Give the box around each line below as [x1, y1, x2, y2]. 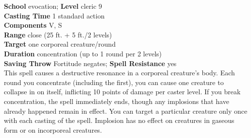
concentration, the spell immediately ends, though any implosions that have [4, 96, 229, 106]
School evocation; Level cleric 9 [4, 1, 102, 11]
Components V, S [4, 20, 62, 30]
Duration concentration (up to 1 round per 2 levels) [4, 48, 162, 58]
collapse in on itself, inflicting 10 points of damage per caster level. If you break [4, 86, 241, 97]
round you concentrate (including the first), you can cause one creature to [4, 77, 224, 87]
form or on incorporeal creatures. [4, 124, 102, 135]
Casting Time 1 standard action [4, 10, 105, 20]
